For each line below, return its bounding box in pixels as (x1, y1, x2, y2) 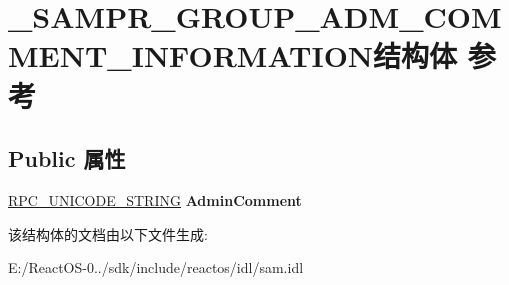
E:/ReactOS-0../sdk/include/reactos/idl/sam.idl (8, 257, 304, 278)
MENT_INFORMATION (8, 35, 374, 76)
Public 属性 (8, 143, 126, 174)
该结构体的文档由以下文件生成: (8, 223, 208, 244)
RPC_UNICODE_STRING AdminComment (8, 189, 302, 210)
